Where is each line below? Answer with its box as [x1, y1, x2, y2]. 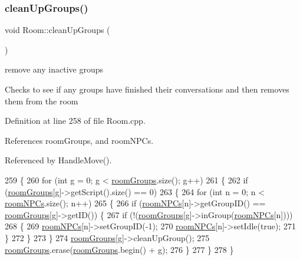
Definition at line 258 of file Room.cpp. [5, 114, 146, 127]
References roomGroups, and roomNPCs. [5, 134, 154, 146]
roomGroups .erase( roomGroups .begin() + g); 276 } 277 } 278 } [5, 243, 234, 255]
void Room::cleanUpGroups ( [5, 24, 110, 36]
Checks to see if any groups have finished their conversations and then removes [5, 83, 289, 95]
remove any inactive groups [5, 63, 103, 75]
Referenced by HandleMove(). [5, 154, 112, 166]
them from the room [5, 94, 78, 107]
